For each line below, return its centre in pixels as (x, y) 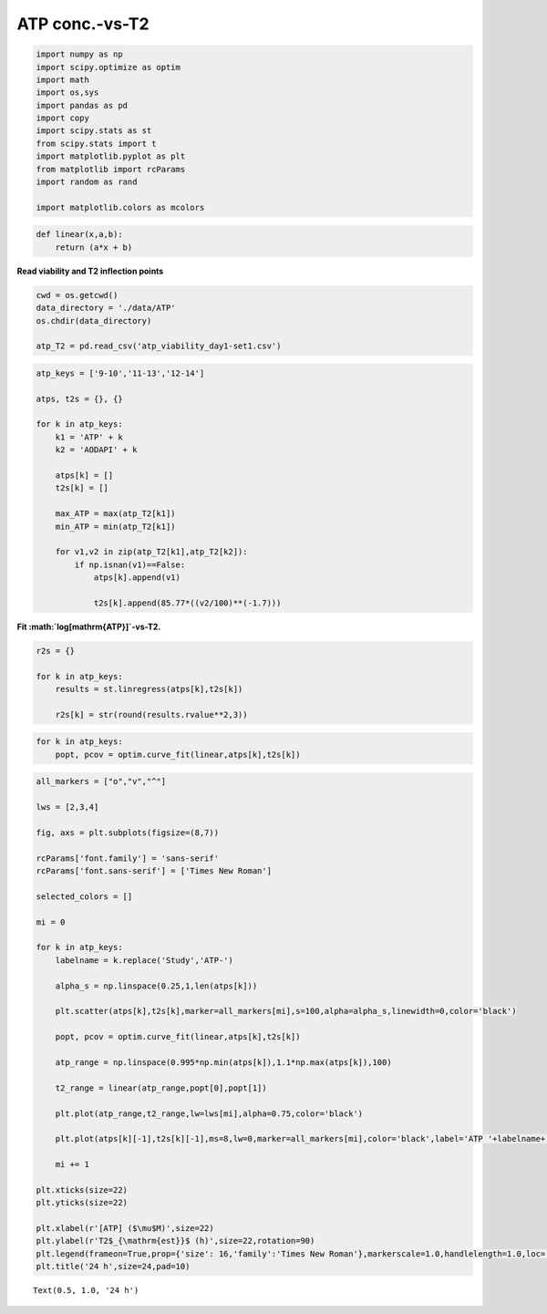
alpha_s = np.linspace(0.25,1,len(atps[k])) (156, 986)
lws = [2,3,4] (67, 807)
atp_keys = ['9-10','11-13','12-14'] (120, 373)
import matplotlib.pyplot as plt (111, 156)
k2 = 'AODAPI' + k (96, 450)
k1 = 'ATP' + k (89, 437)
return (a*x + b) (94, 247)
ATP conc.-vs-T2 (83, 24)
